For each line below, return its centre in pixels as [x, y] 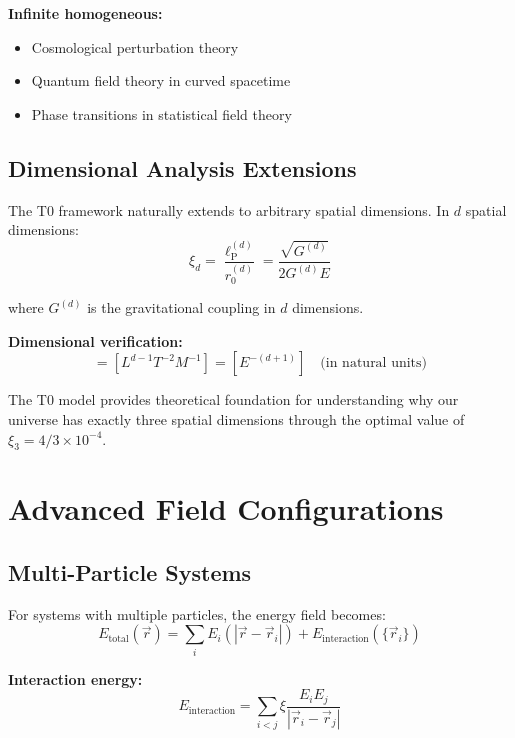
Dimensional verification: [95, 340]
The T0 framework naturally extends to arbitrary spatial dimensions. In [229, 209]
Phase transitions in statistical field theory [161, 113]
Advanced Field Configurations [226, 508]
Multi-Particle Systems [130, 572]
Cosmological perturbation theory [135, 46]
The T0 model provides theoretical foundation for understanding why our [233, 399]
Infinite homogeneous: [85, 13]
